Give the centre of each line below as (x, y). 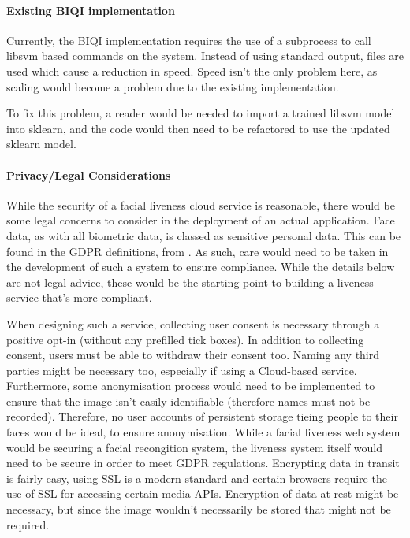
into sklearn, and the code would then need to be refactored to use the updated (198, 128)
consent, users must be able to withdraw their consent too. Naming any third (193, 355)
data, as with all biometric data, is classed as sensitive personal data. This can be (204, 235)
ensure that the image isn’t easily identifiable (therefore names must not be (188, 401)
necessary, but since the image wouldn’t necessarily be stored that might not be (199, 509)
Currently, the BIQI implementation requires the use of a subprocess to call (189, 40)
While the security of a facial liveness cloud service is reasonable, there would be (201, 204)
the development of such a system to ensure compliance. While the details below (201, 267)
